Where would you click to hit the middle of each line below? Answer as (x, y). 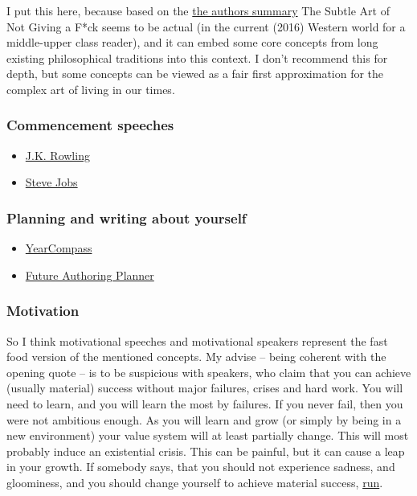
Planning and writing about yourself (127, 217)
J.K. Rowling (57, 155)
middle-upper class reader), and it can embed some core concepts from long (192, 42)
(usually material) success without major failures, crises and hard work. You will (205, 388)
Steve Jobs (51, 182)
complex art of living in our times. (91, 89)
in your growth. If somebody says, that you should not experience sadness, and (201, 467)
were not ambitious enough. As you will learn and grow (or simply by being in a (204, 419)
